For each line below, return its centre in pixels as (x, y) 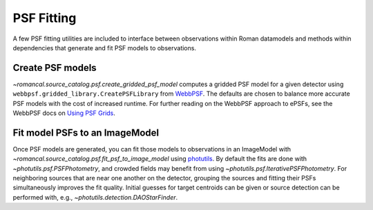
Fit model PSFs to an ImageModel (86, 133)
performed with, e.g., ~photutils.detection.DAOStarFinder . (95, 197)
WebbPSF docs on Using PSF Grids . (64, 113)
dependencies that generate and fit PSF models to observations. (105, 48)
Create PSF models (55, 68)
